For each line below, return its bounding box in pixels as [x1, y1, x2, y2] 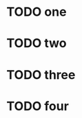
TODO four [6, 98, 70, 114]
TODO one [6, 4, 67, 20]
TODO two [6, 36, 67, 51]
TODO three [6, 67, 76, 82]
